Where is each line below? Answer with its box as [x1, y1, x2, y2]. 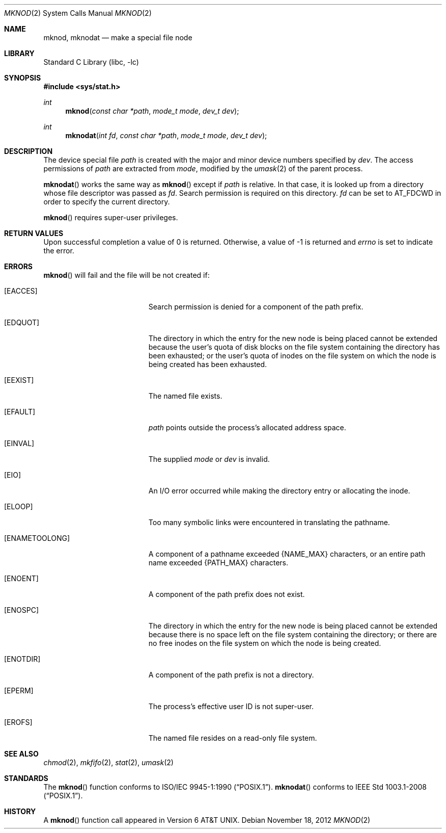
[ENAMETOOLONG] [4, 534, 70, 542]
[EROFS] [4, 718, 33, 726]
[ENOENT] [4, 574, 39, 583]
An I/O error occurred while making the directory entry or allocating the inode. [148, 486, 410, 495]
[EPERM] [4, 686, 34, 695]
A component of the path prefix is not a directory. [148, 670, 314, 679]
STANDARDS [4, 774, 48, 783]
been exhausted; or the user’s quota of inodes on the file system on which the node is [148, 351, 436, 360]
